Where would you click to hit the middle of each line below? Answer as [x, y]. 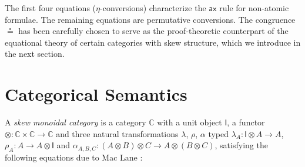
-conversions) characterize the [153, 8]
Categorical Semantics [96, 94]
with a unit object [190, 122]
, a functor [246, 122]
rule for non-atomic [254, 8]
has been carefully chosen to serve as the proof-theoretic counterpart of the [153, 31]
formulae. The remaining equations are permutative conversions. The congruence [150, 19]
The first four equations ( [51, 8]
